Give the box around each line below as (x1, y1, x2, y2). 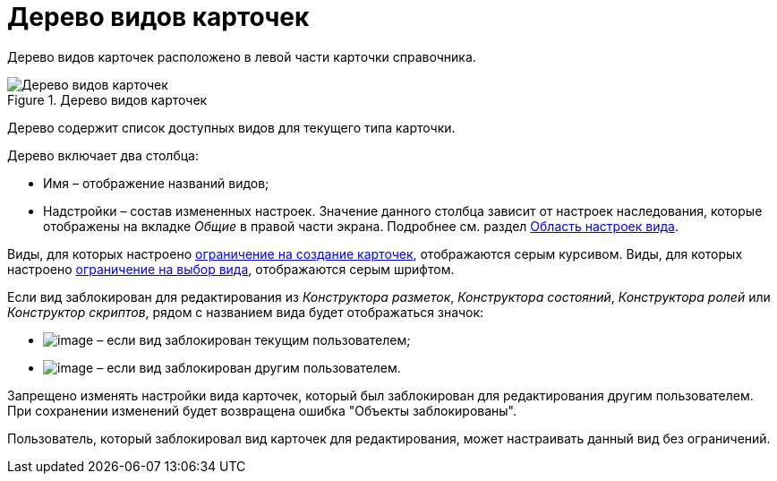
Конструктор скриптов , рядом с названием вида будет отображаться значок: (7, 304, 484, 320)
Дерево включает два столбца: (7, 147, 199, 163)
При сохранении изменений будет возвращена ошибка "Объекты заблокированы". (7, 402, 517, 418)
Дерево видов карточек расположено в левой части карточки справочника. (7, 48, 476, 64)
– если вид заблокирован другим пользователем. (97, 359, 401, 375)
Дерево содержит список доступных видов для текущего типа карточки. (7, 119, 456, 135)
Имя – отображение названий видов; (43, 175, 269, 191)
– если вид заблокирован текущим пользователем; (97, 331, 411, 348)
